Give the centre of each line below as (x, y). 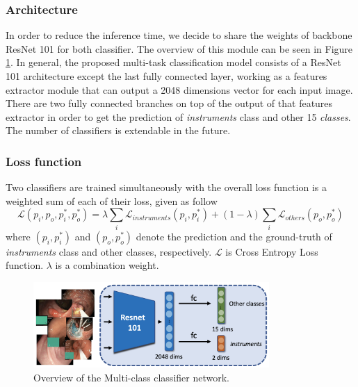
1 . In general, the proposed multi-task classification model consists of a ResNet (173, 62)
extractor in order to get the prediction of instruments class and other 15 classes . (178, 116)
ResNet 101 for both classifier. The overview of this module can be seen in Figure (179, 48)
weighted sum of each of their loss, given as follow (112, 200)
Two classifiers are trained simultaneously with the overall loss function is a (166, 187)
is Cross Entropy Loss (272, 251)
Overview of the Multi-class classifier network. (131, 378)
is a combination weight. (107, 265)
